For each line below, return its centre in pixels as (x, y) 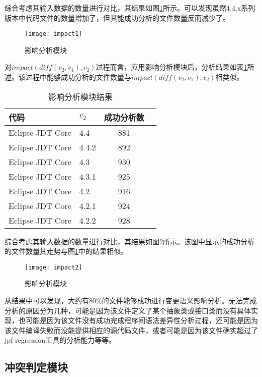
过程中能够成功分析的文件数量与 (78, 77)
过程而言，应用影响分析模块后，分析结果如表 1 (171, 67)
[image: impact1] (54, 34)
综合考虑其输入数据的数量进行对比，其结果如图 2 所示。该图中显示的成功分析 (129, 241)
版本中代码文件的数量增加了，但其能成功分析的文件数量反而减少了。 (117, 17)
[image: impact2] (54, 267)
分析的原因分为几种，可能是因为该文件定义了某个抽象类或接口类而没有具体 (128, 310)
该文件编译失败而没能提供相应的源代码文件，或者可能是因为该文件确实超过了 (131, 330)
